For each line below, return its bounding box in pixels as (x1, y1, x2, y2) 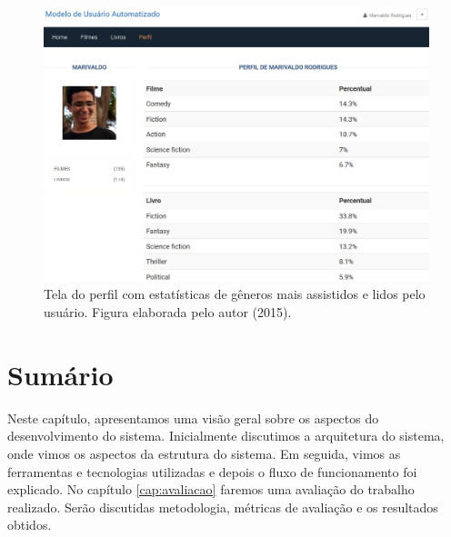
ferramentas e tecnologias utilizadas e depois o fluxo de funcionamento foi (7, 462, 417, 481)
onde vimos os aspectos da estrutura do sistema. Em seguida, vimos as (7, 443, 401, 462)
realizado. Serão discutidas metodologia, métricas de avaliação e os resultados (7, 497, 438, 516)
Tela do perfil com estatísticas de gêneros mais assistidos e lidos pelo (44, 284, 426, 303)
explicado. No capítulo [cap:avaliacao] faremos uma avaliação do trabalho (7, 480, 415, 499)
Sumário (7, 355, 114, 393)
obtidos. (7, 515, 52, 534)
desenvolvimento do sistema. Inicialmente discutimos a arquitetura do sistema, (7, 426, 445, 445)
